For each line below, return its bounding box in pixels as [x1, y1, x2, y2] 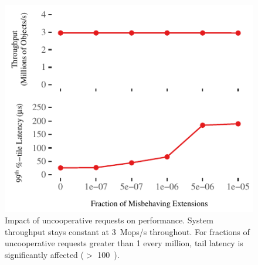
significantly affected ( [5, 248, 84, 260]
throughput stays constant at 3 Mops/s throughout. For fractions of [5, 225, 250, 237]
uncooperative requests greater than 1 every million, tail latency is [5, 237, 243, 249]
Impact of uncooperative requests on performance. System [5, 213, 213, 226]
